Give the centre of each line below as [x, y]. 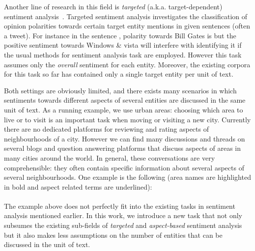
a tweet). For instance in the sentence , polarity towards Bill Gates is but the [120, 35]
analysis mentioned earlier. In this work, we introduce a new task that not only [123, 215]
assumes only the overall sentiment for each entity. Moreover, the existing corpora [127, 64]
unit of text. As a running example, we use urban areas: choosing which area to [124, 109]
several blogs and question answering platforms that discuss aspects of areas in [123, 148]
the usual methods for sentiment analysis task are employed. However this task [123, 54]
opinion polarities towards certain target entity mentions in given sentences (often [127, 26]
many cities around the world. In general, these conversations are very [110, 157]
